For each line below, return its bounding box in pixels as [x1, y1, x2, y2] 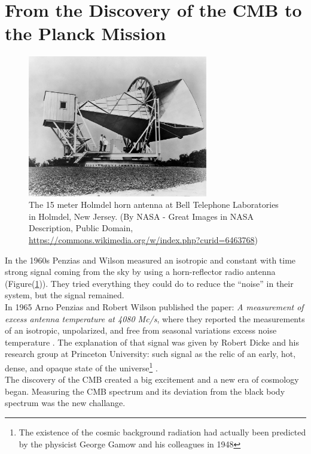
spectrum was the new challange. [5, 397, 126, 409]
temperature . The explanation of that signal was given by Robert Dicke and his [5, 335, 299, 348]
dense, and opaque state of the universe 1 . [5, 359, 158, 374]
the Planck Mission [5, 21, 166, 46]
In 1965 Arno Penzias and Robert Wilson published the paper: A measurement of [5, 300, 304, 313]
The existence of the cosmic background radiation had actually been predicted [19, 425, 306, 438]
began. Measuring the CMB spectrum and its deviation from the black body [5, 385, 285, 397]
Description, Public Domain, [29, 222, 133, 234]
